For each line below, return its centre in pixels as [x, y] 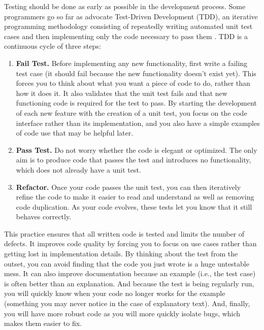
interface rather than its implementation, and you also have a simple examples [138, 123]
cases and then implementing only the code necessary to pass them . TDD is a [126, 36]
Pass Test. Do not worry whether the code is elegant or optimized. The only [137, 150]
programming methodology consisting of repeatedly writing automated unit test [128, 26]
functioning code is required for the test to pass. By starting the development [136, 103]
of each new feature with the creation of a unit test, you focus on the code [131, 112]
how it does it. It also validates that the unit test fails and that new [122, 93]
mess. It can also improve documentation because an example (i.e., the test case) [130, 273]
